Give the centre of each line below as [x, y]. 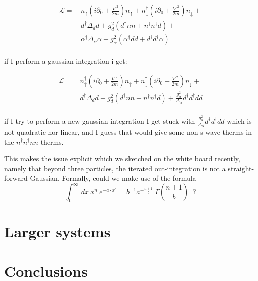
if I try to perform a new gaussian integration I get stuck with [100, 120]
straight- [241, 168]
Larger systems [57, 231]
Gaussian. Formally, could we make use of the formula [113, 178]
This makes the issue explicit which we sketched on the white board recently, [122, 159]
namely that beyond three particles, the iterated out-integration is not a [115, 168]
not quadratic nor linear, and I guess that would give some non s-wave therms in [128, 131]
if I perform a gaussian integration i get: [66, 61]
